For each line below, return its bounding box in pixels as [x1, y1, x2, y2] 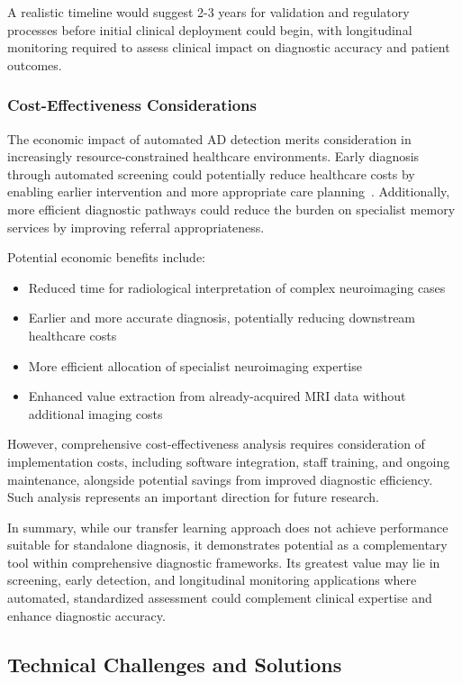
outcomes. [7, 55, 62, 74]
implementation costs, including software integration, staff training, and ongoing [7, 451, 450, 470]
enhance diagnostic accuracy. [7, 606, 166, 624]
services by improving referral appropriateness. [7, 217, 265, 236]
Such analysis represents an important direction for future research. [7, 487, 379, 506]
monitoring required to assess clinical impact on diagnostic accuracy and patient [7, 38, 450, 57]
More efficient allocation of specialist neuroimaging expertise [28, 356, 362, 375]
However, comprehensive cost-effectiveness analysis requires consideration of [7, 434, 425, 453]
